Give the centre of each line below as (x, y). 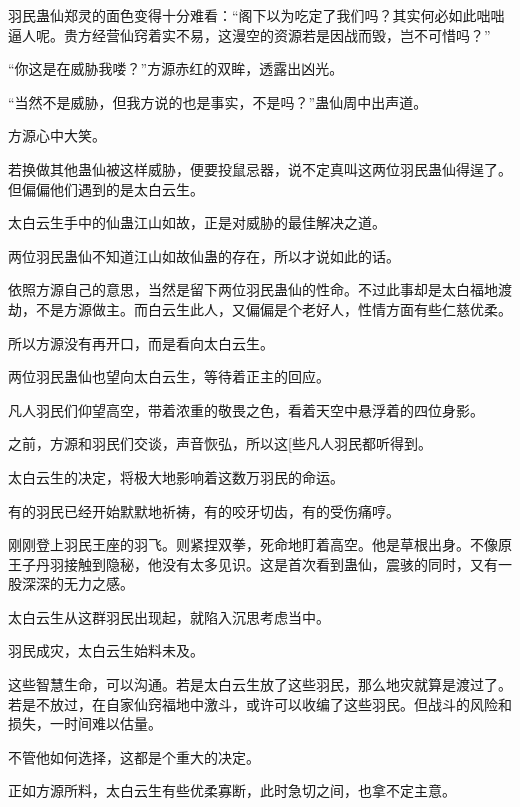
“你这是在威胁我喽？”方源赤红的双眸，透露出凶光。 (176, 68)
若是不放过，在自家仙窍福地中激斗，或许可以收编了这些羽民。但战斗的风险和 (260, 703)
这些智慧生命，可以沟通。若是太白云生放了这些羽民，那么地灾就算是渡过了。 (260, 684)
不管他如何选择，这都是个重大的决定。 (134, 756)
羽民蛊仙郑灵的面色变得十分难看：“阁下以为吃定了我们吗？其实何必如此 (242, 15)
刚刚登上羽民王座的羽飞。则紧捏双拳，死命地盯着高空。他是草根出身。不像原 (260, 544)
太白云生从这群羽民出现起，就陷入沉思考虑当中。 (169, 616)
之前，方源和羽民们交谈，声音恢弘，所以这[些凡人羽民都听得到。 (220, 443)
